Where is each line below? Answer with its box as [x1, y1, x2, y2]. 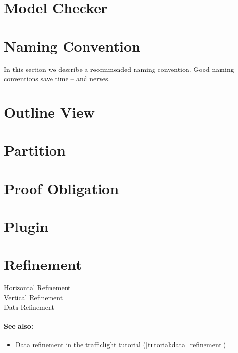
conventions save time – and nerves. [4, 73, 110, 84]
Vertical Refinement [4, 292, 63, 302]
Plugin [4, 216, 49, 236]
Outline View [4, 102, 95, 122]
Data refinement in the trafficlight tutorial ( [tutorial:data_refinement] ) [15, 339, 226, 349]
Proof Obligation [4, 178, 119, 198]
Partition [4, 140, 66, 160]
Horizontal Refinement [4, 282, 71, 293]
